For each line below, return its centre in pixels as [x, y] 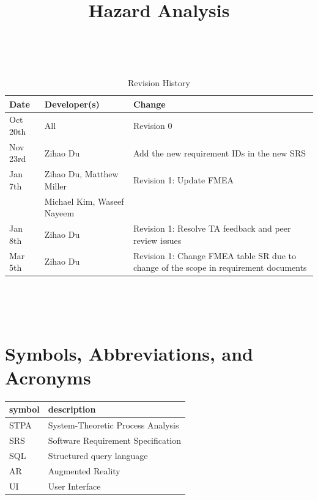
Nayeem [59, 213]
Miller [56, 186]
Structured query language [98, 455]
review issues [157, 240]
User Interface [74, 486]
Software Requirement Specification [115, 440]
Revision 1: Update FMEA [183, 180]
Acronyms [48, 377]
